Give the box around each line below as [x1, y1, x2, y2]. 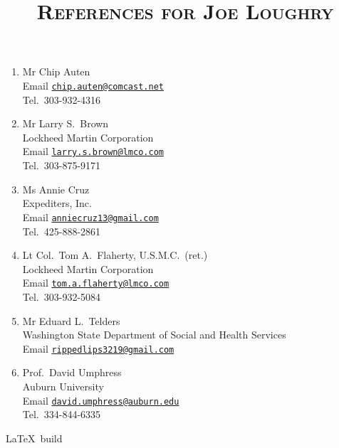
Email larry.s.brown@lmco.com [22, 144, 164, 159]
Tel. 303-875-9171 [22, 158, 101, 173]
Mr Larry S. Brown [22, 116, 109, 131]
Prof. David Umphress [22, 365, 122, 380]
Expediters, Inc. [22, 196, 92, 210]
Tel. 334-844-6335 [22, 407, 101, 422]
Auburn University [22, 378, 104, 393]
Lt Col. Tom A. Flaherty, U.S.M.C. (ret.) [22, 247, 208, 262]
